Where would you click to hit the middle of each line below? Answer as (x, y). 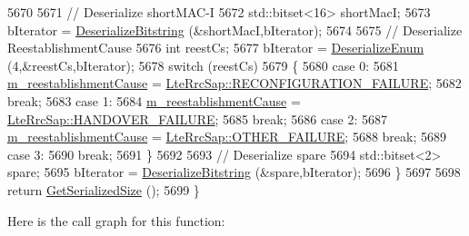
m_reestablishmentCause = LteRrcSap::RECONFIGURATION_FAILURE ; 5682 (234, 83)
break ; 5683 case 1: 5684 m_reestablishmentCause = (154, 100)
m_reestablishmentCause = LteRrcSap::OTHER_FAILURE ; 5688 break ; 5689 (227, 137)
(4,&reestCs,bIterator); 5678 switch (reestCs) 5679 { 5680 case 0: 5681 (203, 65)
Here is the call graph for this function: (116, 220)
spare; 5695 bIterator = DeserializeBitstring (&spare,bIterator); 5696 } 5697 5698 (234, 172)
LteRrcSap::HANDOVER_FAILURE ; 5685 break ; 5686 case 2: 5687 (198, 118)
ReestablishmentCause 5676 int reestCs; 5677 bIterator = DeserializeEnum (216, 48)
